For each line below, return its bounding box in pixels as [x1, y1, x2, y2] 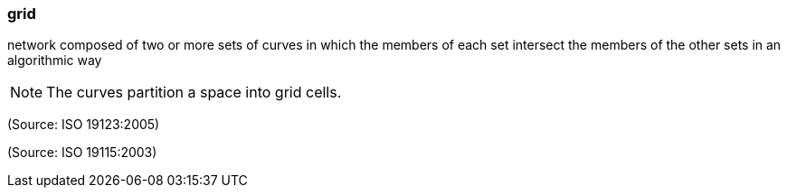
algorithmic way [7, 52, 102, 69]
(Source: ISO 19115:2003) [7, 144, 157, 161]
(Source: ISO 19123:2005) [7, 116, 160, 133]
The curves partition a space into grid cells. [46, 83, 342, 102]
